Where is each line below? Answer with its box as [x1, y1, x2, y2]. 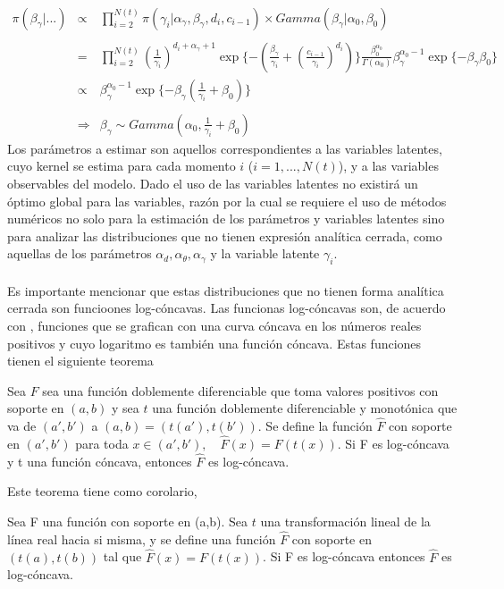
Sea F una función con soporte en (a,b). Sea [7, 511, 248, 530]
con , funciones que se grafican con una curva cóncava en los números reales [7, 316, 422, 334]
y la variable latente [210, 244, 320, 263]
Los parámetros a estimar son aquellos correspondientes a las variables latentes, [7, 139, 442, 157]
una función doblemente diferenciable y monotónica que [152, 399, 458, 417]
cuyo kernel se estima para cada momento [7, 156, 236, 175]
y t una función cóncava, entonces [7, 451, 192, 470]
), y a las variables [338, 156, 439, 175]
